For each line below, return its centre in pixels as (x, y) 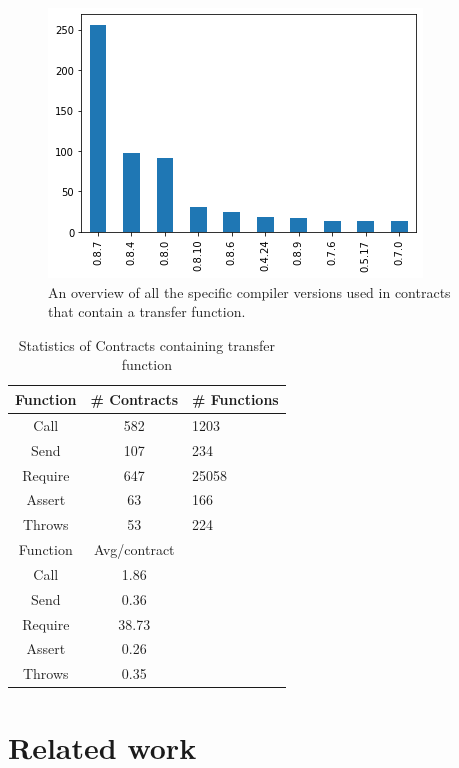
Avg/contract (134, 549)
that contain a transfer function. (147, 311)
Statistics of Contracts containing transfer (147, 344)
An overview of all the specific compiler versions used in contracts (249, 291)
